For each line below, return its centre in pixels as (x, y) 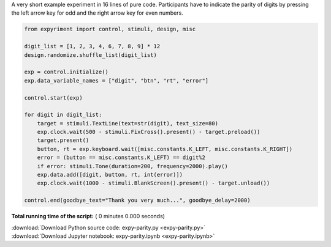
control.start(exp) (53, 98)
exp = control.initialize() (66, 72)
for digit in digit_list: (63, 115)
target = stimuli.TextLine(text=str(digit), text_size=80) (128, 123)
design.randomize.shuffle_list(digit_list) (91, 55)
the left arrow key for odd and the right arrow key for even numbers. (97, 13)
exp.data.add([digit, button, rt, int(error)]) (110, 175)
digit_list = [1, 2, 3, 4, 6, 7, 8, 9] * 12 (92, 46)
